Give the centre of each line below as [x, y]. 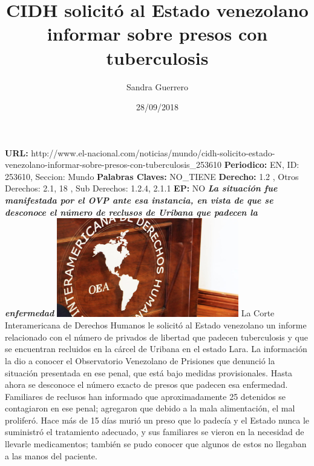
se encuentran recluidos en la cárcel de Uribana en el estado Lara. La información [156, 349]
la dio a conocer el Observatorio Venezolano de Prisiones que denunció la [140, 360]
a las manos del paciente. [51, 455]
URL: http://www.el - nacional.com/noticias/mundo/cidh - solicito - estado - [140, 152]
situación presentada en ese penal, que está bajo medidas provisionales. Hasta [149, 372]
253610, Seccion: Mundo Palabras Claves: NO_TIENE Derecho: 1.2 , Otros [152, 176]
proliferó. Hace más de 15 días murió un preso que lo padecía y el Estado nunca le [157, 420]
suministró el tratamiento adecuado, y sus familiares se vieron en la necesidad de [155, 432]
